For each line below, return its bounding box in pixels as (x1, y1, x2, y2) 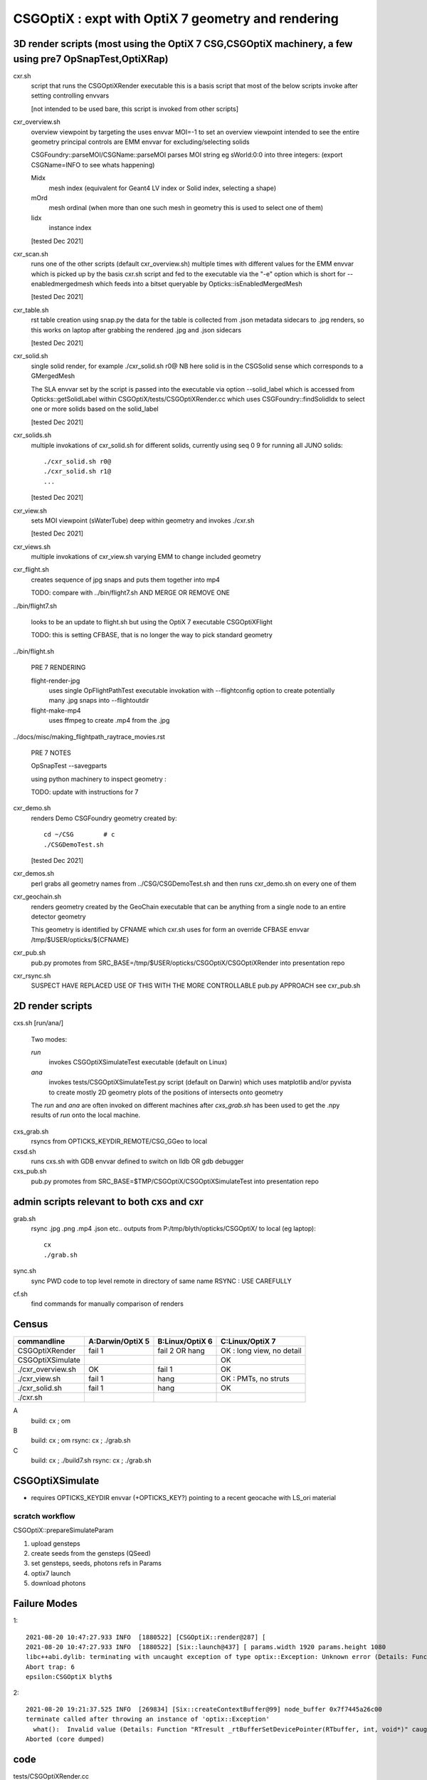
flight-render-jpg (31, 676, 80, 685)
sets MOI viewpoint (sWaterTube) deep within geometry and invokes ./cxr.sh (31, 516, 255, 525)
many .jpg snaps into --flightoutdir (48, 696, 149, 705)
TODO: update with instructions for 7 (31, 787, 139, 797)
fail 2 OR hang (157, 1346, 206, 1356)
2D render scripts (13, 1000, 93, 1012)
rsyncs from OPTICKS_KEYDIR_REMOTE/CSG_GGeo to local (31, 1137, 208, 1146)
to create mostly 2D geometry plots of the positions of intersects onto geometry (48, 1088, 284, 1096)
